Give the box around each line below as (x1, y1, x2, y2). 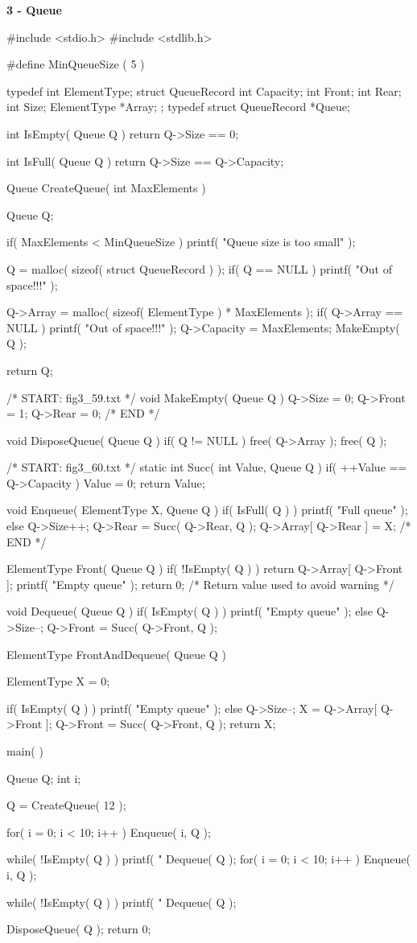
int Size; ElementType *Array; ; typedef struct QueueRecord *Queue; (6, 98, 350, 115)
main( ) (6, 743, 43, 759)
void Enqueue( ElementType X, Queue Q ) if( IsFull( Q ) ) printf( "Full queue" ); (6, 501, 408, 518)
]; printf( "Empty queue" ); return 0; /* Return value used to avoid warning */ (6, 575, 394, 592)
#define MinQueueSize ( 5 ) (6, 56, 145, 72)
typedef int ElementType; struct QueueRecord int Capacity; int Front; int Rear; (6, 82, 402, 99)
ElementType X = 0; (6, 673, 110, 690)
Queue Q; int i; (6, 769, 81, 786)
